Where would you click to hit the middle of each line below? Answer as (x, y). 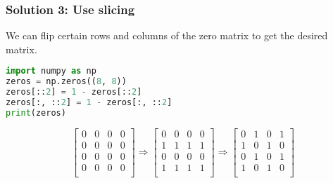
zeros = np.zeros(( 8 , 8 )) (66, 82)
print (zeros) (36, 113)
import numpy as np (51, 71)
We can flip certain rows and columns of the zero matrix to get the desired (167, 35)
